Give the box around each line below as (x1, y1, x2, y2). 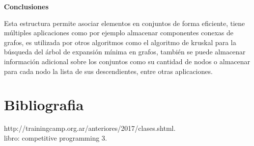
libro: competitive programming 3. (4, 132, 107, 143)
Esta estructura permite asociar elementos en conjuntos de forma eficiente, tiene (4, 18, 245, 28)
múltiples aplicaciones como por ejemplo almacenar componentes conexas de (4, 27, 233, 38)
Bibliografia (4, 95, 84, 115)
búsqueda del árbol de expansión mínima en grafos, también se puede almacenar (4, 47, 246, 57)
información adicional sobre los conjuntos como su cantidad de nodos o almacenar (4, 56, 251, 66)
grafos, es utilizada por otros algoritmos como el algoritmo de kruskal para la (4, 37, 236, 47)
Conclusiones (4, 1, 49, 11)
